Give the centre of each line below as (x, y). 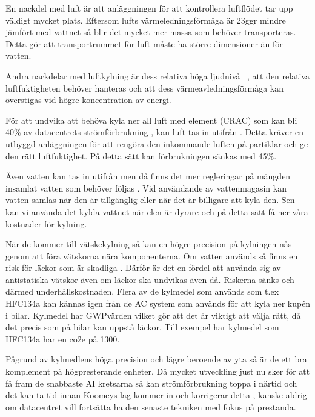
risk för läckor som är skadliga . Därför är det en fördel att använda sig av (143, 268)
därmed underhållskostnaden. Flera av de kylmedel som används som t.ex (142, 291)
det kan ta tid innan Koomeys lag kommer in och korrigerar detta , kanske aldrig (156, 395)
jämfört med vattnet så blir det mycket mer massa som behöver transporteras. (151, 32)
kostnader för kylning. (46, 223)
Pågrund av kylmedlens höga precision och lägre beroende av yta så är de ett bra (156, 359)
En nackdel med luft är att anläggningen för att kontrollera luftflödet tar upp (149, 8)
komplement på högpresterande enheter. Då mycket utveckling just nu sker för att (158, 371)
